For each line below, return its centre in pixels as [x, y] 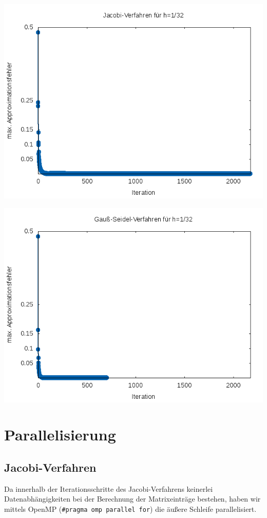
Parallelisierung [60, 434]
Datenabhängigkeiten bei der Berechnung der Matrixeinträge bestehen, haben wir [132, 499]
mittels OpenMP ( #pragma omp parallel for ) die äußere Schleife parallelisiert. [130, 508]
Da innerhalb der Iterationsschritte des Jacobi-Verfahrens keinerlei [109, 488]
